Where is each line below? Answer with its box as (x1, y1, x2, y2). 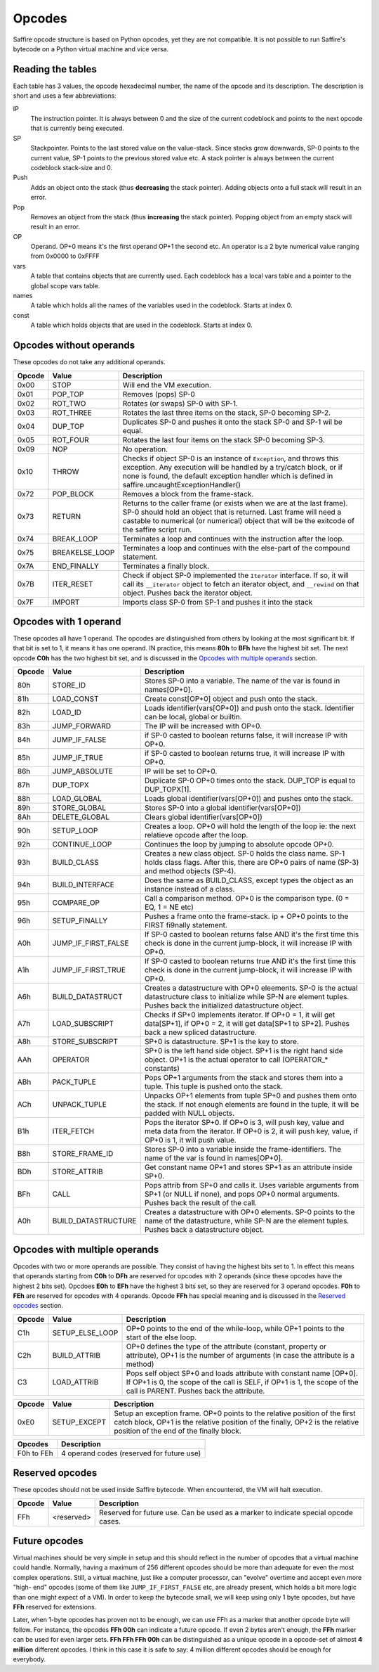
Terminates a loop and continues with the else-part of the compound (122, 543, 350, 553)
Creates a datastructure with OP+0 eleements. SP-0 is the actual (144, 983, 358, 993)
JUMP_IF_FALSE (52, 735, 107, 745)
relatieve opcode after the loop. (144, 830, 248, 840)
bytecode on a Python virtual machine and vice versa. (13, 44, 169, 53)
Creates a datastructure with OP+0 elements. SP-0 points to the (144, 1207, 355, 1217)
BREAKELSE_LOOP (52, 547, 115, 557)
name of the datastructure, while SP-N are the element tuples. (144, 1216, 350, 1226)
